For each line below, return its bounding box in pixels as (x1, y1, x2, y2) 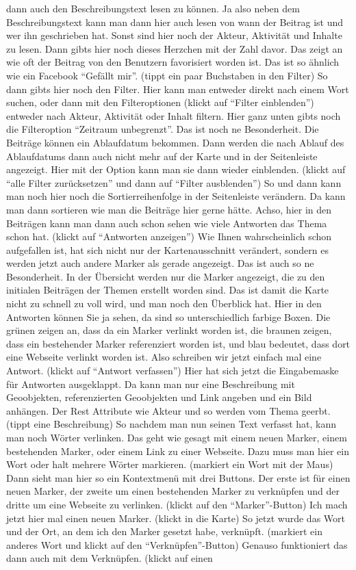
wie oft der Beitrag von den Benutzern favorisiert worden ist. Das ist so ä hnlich (6, 55, 340, 69)
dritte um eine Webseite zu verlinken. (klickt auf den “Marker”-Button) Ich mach (6, 497, 348, 511)
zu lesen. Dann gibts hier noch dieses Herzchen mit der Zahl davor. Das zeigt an (6, 41, 343, 55)
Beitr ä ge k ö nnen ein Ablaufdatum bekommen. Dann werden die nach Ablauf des (6, 135, 344, 149)
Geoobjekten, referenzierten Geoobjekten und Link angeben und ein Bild (6, 390, 312, 404)
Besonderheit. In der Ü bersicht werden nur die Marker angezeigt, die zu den (6, 269, 325, 283)
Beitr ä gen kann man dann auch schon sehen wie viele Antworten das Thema (6, 216, 327, 230)
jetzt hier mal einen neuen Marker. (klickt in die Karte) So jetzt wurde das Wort (6, 510, 345, 525)
